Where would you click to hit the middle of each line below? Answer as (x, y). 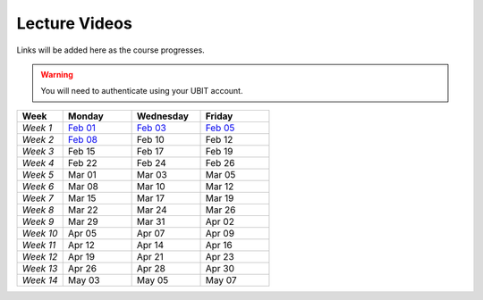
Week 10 (40, 233)
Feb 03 (152, 128)
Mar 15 (82, 198)
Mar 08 (83, 186)
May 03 (84, 279)
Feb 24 (151, 162)
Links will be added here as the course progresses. (110, 50)
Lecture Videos (75, 23)
